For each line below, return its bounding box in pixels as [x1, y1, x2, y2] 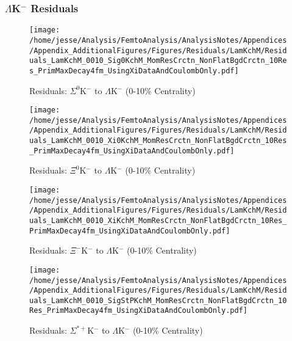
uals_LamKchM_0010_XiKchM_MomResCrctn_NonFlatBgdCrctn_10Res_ [29, 216, 287, 225]
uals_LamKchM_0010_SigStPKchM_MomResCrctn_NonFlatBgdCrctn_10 [29, 296, 287, 305]
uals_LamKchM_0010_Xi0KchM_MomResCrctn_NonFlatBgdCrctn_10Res [29, 136, 287, 145]
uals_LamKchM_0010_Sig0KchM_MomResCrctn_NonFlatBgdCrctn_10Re [29, 56, 287, 65]
